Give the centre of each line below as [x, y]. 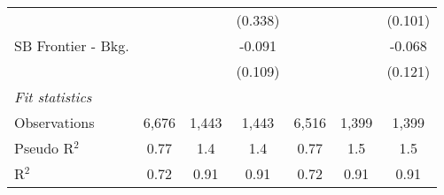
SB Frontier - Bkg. [72, 45]
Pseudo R [44, 148]
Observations [55, 122]
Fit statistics [53, 97]
